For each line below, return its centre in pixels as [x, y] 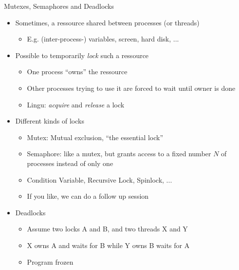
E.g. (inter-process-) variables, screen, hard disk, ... [103, 39]
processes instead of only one [70, 163]
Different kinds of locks [50, 121]
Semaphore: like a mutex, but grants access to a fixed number [119, 154]
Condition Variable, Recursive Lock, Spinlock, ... [100, 179]
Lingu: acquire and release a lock [76, 104]
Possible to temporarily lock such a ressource [82, 55]
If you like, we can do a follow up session [88, 196]
